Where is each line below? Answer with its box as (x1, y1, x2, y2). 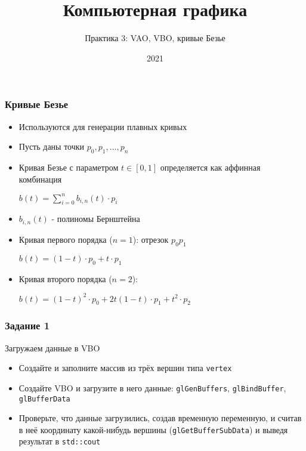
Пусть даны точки (18, 140, 85, 153)
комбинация (18, 172, 62, 185)
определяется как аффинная (160, 161, 261, 173)
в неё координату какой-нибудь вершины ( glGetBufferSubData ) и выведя (18, 423, 288, 435)
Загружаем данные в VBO (5, 341, 100, 354)
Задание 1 (5, 318, 50, 333)
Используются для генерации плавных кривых (18, 120, 187, 132)
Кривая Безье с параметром (18, 161, 119, 173)
